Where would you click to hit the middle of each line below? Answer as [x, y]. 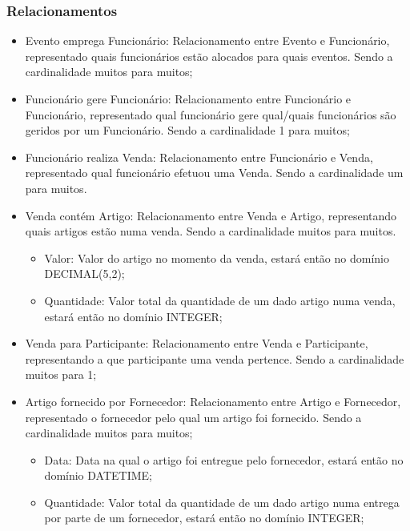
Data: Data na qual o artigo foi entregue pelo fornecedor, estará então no [224, 459]
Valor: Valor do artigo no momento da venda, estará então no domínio [217, 257]
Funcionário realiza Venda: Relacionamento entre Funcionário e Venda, [199, 157]
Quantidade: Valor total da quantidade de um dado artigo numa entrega [222, 502]
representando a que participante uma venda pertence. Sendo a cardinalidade [215, 358]
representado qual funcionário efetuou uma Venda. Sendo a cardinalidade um [214, 173]
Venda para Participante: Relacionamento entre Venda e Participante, [197, 343]
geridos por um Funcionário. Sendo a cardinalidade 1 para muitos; [187, 130]
